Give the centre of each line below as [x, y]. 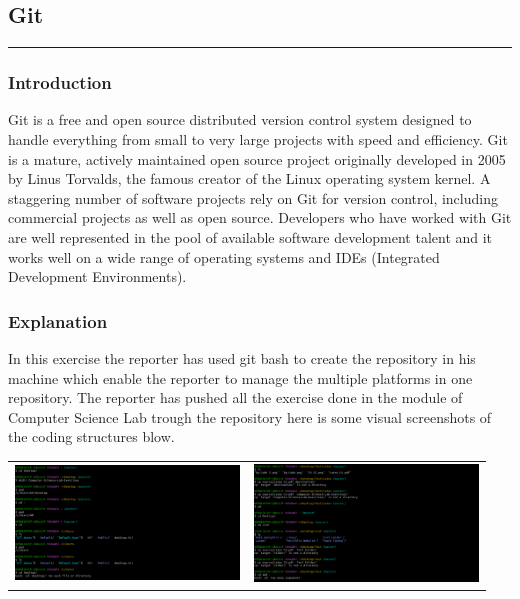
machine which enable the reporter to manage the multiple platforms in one [240, 377]
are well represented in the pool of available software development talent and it [250, 236]
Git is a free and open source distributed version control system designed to [240, 119]
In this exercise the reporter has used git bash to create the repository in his [242, 357]
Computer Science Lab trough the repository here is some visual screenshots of [250, 416]
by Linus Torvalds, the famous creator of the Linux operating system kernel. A [249, 178]
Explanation [58, 320]
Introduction [60, 82]
